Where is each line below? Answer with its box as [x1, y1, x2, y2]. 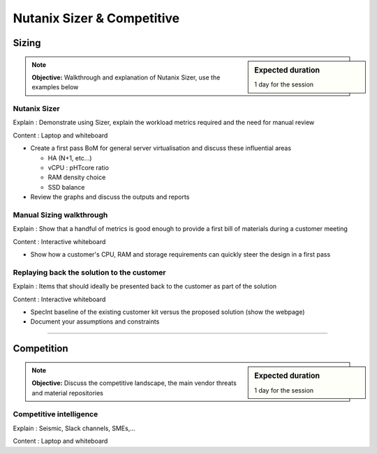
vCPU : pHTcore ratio [47, 164, 110, 172]
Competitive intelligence [13, 409, 98, 419]
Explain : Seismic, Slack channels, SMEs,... [13, 424, 136, 432]
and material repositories [31, 388, 104, 397]
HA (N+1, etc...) [47, 153, 92, 162]
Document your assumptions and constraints [30, 317, 160, 326]
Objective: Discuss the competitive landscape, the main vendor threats [31, 379, 237, 387]
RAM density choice [47, 173, 106, 181]
